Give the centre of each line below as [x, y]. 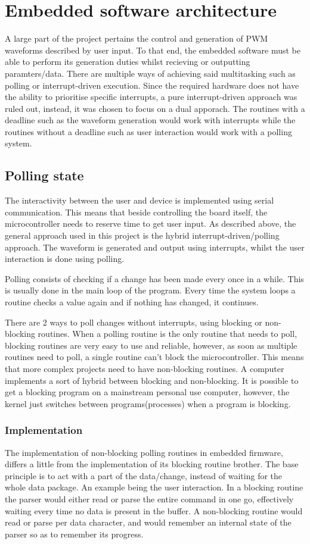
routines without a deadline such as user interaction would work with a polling [148, 131]
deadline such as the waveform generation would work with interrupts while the [150, 120]
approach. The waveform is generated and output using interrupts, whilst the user [155, 247]
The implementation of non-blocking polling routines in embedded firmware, [144, 452]
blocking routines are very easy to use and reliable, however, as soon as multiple [151, 345]
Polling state [44, 175]
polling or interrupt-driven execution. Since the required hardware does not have [152, 85]
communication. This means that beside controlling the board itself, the [136, 212]
